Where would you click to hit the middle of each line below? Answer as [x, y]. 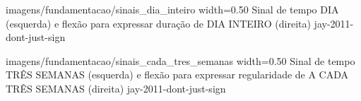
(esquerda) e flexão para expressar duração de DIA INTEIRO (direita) [158, 23]
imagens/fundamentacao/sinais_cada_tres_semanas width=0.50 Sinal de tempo [180, 60]
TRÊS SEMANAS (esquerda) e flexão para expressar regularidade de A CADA [177, 75]
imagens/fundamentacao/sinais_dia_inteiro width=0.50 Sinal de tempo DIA [172, 9]
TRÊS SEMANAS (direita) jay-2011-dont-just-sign [116, 88]
